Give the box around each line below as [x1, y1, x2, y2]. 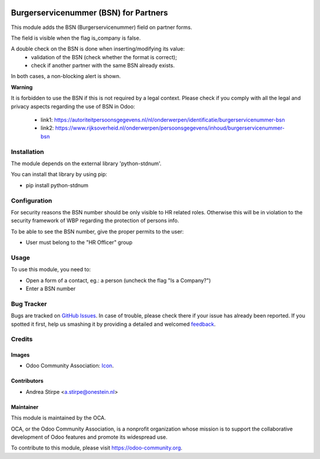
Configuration [11, 196, 53, 204]
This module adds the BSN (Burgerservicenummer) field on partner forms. [11, 24, 193, 31]
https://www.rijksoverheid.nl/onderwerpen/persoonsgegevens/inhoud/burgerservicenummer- [55, 124, 285, 131]
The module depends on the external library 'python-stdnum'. [11, 160, 162, 167]
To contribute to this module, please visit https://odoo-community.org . [11, 444, 183, 451]
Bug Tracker [11, 300, 47, 308]
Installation [11, 147, 44, 156]
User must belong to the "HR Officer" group [25, 239, 133, 246]
